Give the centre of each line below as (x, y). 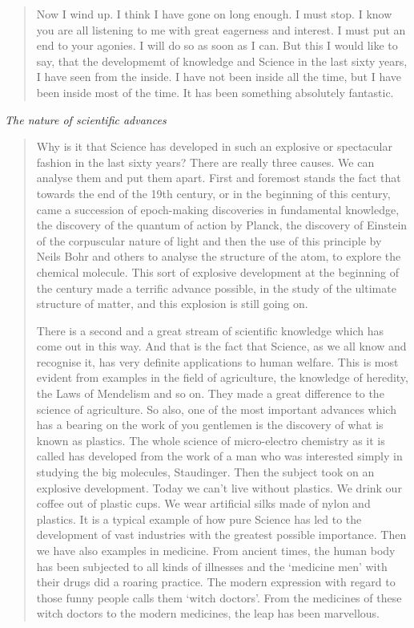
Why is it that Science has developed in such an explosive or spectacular (214, 146)
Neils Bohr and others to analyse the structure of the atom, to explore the (219, 256)
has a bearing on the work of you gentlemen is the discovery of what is (210, 425)
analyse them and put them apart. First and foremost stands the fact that (219, 178)
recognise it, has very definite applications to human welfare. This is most (217, 361)
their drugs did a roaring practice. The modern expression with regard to (216, 582)
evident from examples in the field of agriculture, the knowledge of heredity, (222, 377)
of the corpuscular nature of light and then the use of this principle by (209, 240)
